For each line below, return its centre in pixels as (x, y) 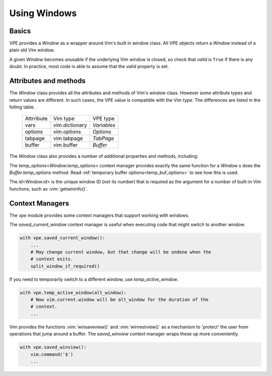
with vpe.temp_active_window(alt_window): (73, 293)
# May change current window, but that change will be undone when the (121, 252)
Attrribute (36, 118)
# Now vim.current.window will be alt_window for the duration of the (120, 300)
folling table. (22, 107)
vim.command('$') (52, 354)
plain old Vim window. (32, 50)
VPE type (104, 118)
